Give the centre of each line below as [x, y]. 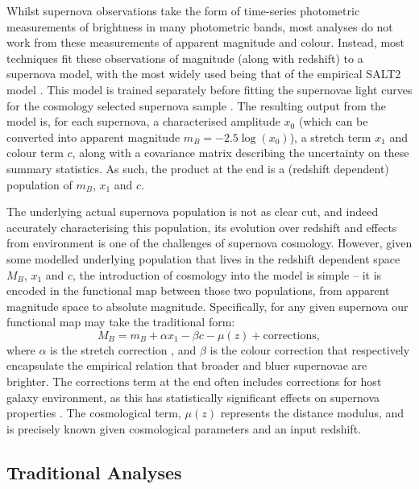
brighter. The [39, 381]
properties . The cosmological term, [94, 413]
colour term [35, 153]
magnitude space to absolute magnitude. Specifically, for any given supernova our [207, 306]
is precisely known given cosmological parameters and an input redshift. [184, 428]
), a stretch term [330, 137]
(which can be [333, 121]
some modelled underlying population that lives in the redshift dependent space [203, 258]
